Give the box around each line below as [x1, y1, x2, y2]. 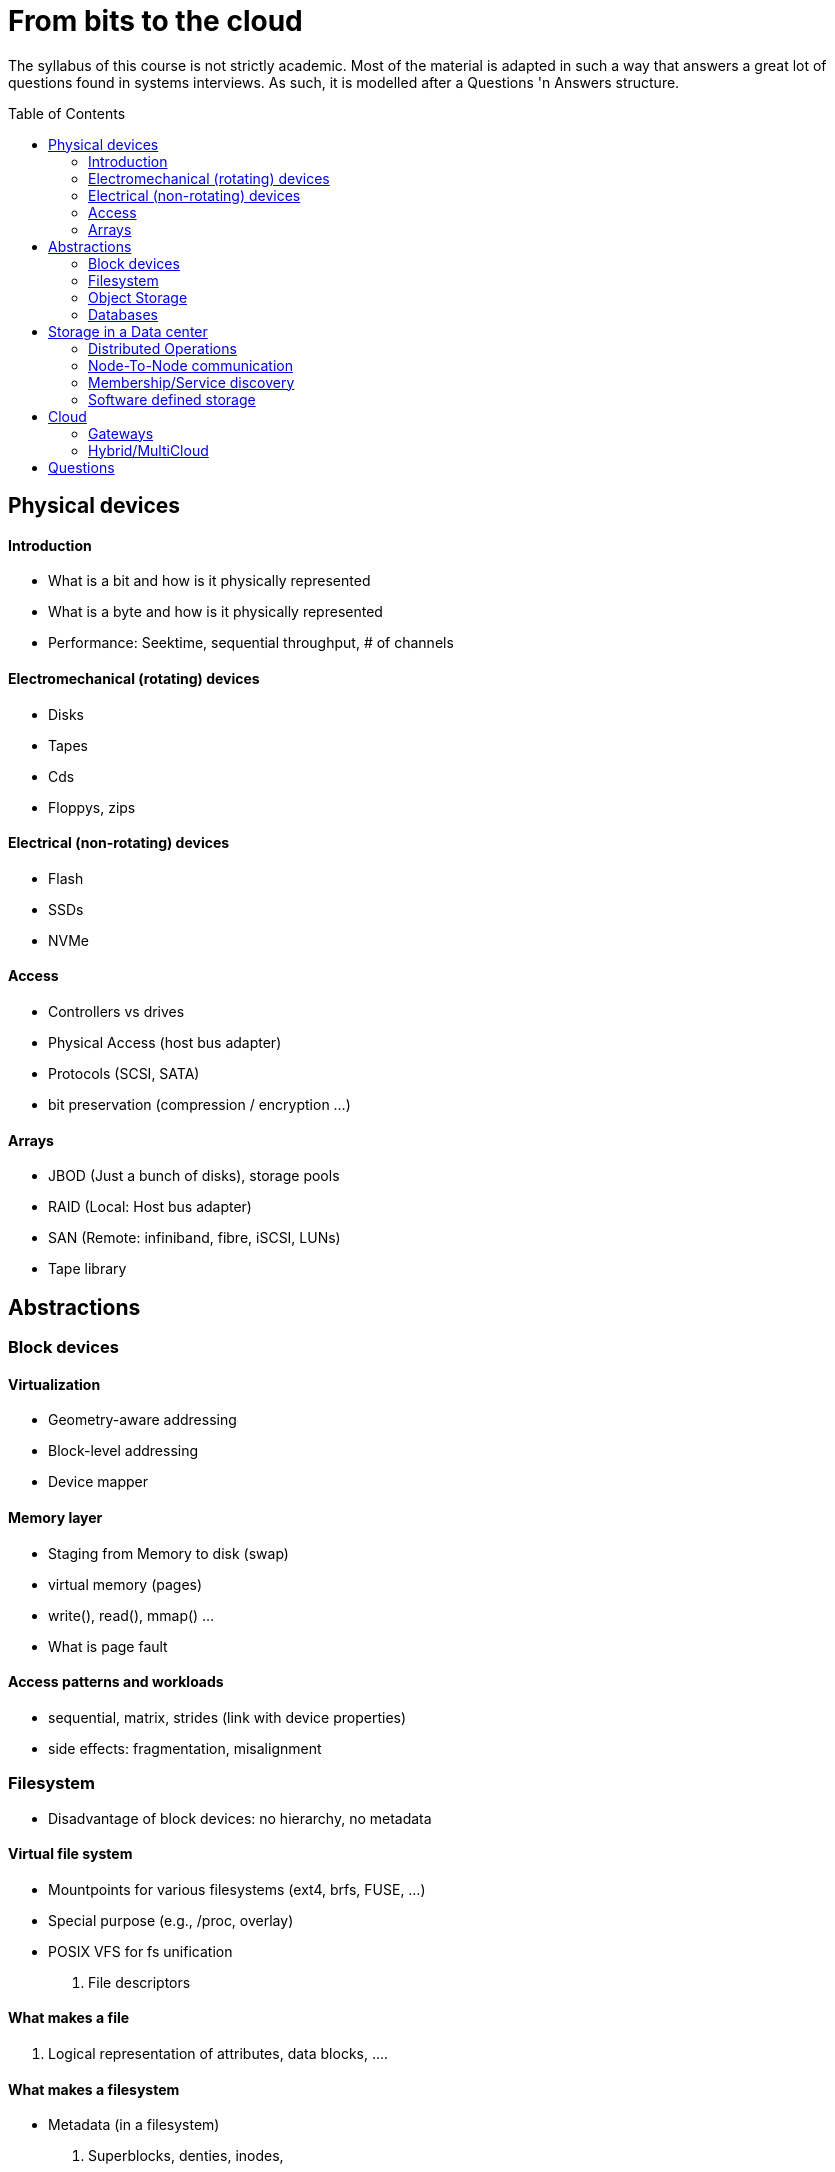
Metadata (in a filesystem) [48, 2116, 220, 2134]
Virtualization [8, 1375, 101, 1393]
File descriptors [88, 1973, 191, 1991]
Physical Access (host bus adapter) [48, 1034, 282, 1052]
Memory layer [8, 1508, 103, 1526]
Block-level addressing [48, 1442, 199, 1460]
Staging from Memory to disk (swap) [48, 1544, 289, 1562]
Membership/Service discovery [88, 373, 295, 391]
